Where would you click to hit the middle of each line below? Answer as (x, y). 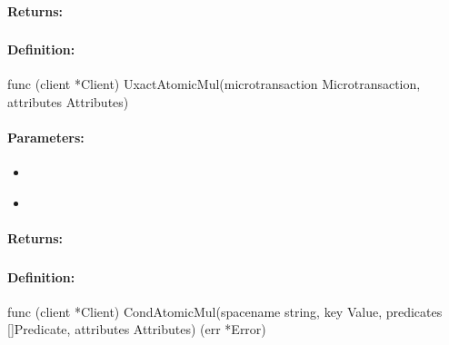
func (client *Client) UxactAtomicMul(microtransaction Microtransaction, (214, 84)
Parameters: (46, 138)
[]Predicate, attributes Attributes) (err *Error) (137, 329)
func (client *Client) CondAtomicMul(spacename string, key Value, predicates (225, 311)
